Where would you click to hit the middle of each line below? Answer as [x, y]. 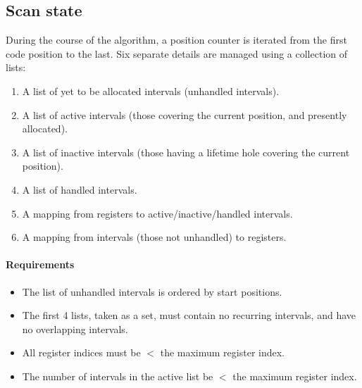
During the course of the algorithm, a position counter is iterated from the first [176, 40]
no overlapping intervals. [75, 328]
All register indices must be [81, 352]
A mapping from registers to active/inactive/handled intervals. [157, 213]
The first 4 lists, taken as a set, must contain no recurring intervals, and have [189, 315]
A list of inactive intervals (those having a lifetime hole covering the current [186, 152]
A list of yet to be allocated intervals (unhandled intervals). [151, 90]
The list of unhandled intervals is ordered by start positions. [152, 291]
